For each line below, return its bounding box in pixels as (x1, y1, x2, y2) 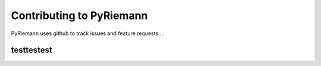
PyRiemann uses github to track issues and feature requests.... (11, 30, 165, 37)
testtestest (11, 45, 53, 55)
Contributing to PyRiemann (11, 9, 148, 22)
